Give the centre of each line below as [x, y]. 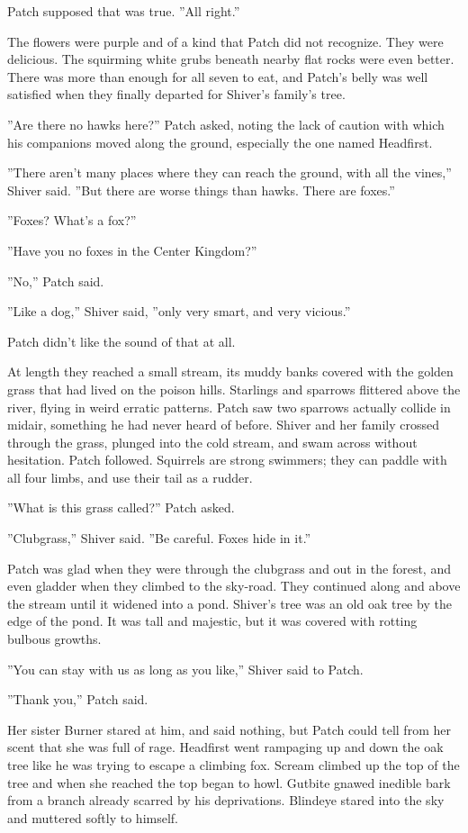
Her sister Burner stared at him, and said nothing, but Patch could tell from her [229, 729]
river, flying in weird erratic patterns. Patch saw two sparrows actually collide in [229, 407]
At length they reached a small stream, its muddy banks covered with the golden [230, 371]
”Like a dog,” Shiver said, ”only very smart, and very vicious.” [179, 311]
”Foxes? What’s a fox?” [72, 220]
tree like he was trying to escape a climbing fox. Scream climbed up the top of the [234, 765]
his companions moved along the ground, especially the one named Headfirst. [220, 142]
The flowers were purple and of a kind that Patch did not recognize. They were [225, 41]
